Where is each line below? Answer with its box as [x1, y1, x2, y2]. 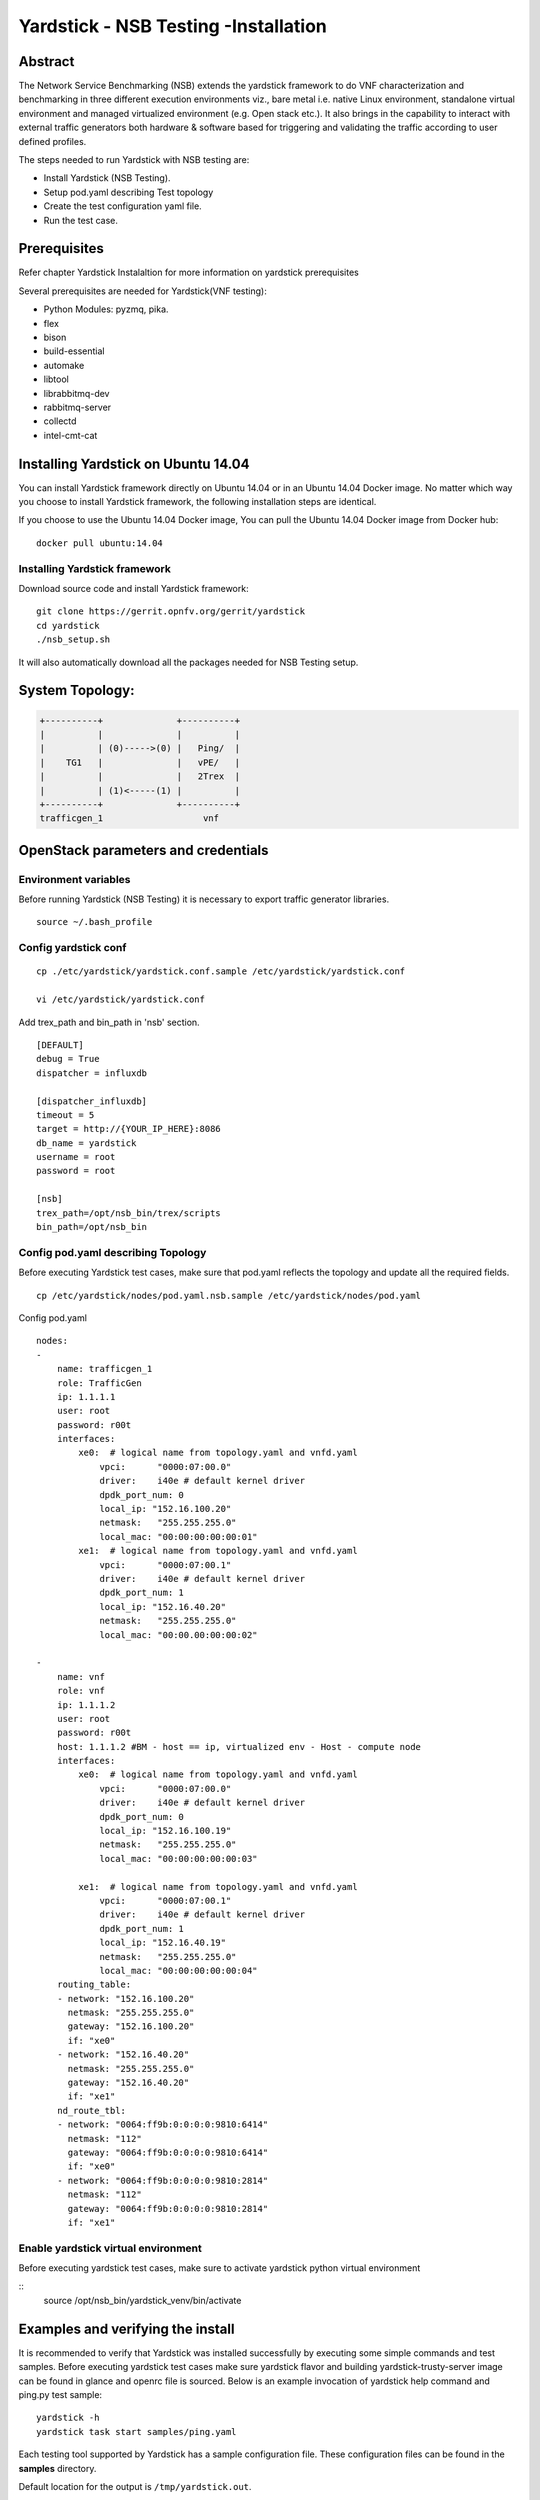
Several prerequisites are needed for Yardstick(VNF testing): [18, 285, 267, 297]
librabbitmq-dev [43, 387, 110, 399]
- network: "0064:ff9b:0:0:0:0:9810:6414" [56, 2119, 269, 2130]
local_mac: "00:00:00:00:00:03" [99, 1853, 259, 1864]
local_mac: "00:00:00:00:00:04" [99, 1965, 259, 1976]
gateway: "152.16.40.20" [67, 2077, 190, 2089]
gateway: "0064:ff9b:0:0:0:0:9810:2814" [67, 2203, 269, 2214]
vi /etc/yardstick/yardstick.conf [36, 994, 205, 1005]
